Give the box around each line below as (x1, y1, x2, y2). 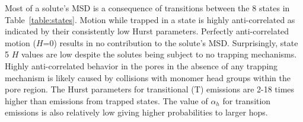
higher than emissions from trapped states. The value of (5, 94, 208, 107)
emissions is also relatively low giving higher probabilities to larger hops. (5, 106, 268, 118)
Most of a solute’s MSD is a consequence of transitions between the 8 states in (5, 2, 290, 14)
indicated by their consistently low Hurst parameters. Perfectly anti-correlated (5, 25, 289, 37)
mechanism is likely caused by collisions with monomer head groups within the (5, 71, 291, 84)
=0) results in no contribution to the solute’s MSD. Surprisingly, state (43, 36, 298, 49)
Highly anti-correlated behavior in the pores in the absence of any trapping (5, 59, 278, 72)
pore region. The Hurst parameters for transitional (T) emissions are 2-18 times (5, 83, 295, 95)
